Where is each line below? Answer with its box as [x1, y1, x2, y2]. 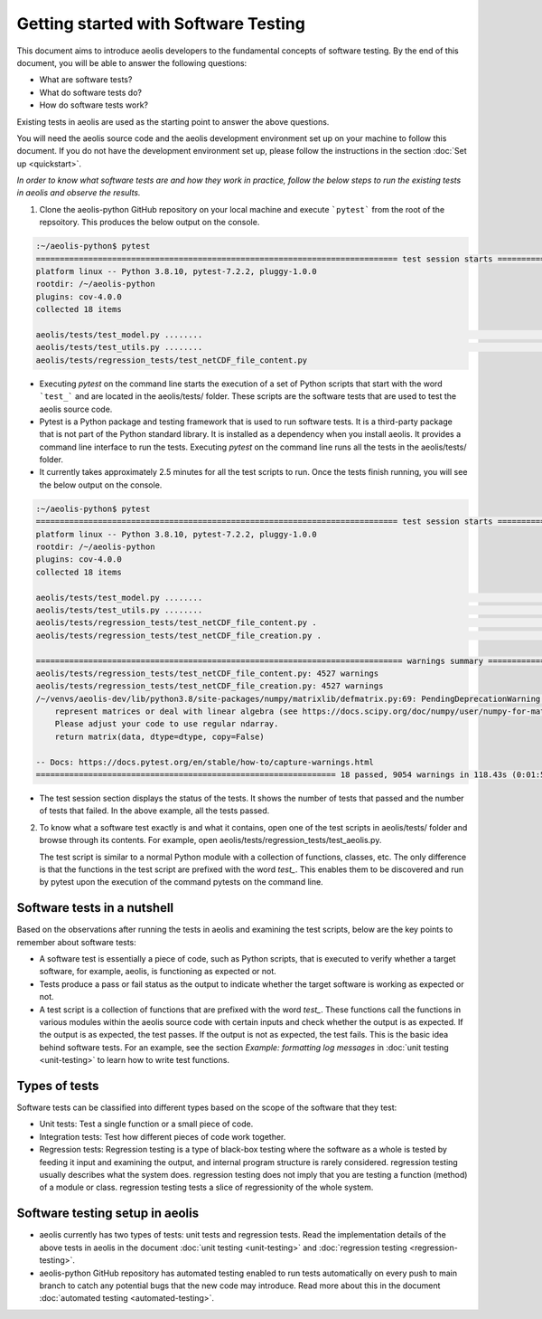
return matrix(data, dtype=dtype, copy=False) [54, 731, 266, 742]
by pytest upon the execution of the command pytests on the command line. [39, 877, 324, 887]
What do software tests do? [39, 87, 142, 98]
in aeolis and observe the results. [16, 187, 141, 198]
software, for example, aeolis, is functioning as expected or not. [39, 966, 277, 977]
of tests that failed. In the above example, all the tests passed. [39, 805, 270, 816]
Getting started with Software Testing [16, 14, 306, 33]
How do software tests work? [39, 100, 149, 110]
